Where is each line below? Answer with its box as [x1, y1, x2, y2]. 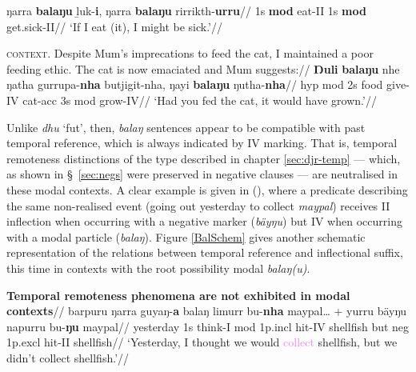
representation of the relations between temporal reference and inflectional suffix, [6, 244, 403, 261]
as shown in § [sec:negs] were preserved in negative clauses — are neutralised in [6, 166, 398, 182]
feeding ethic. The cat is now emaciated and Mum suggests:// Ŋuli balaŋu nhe [6, 60, 400, 77]
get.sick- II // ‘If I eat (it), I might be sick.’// [6, 18, 223, 34]
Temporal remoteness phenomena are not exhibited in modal [6, 286, 350, 303]
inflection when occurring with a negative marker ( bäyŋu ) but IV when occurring [6, 213, 402, 230]
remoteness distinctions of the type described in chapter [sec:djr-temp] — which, [6, 150, 401, 166]
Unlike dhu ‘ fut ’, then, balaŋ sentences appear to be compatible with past [6, 118, 366, 135]
